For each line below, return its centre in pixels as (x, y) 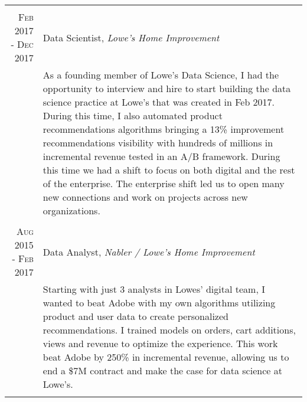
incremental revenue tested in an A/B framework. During (161, 156)
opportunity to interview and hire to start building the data (167, 88)
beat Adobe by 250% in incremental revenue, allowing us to (166, 357)
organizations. (71, 210)
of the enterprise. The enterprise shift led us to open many (164, 183)
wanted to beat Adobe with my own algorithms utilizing (159, 303)
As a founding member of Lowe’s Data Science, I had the (161, 75)
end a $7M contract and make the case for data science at (162, 370)
